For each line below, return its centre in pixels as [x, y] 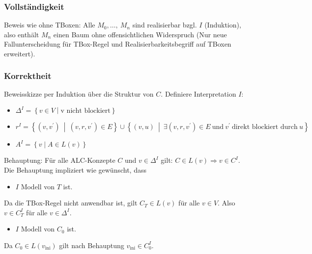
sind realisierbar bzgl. [165, 25]
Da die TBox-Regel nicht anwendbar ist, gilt [71, 203]
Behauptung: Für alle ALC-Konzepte [60, 160]
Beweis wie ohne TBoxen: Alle [50, 25]
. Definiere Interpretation [199, 93]
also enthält [22, 34]
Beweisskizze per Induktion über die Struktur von [79, 93]
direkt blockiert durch [265, 127]
